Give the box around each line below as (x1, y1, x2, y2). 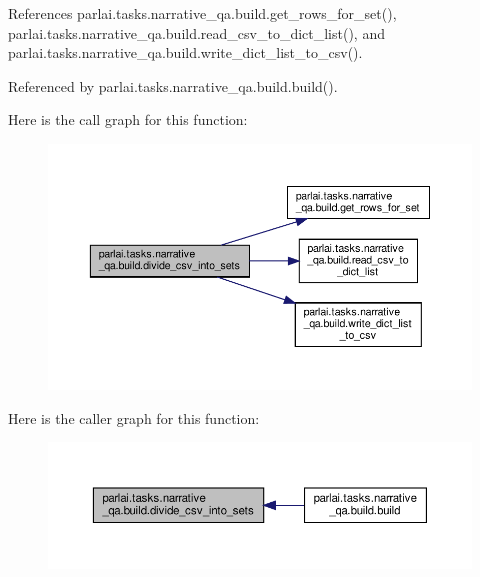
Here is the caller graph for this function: (8, 407, 260, 428)
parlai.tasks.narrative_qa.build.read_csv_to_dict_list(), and (8, 22, 385, 43)
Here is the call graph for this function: (8, 109, 248, 130)
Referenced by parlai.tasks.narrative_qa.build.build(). (8, 75, 338, 96)
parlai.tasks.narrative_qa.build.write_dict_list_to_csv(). (8, 42, 363, 63)
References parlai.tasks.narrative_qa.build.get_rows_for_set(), (8, 3, 397, 23)
